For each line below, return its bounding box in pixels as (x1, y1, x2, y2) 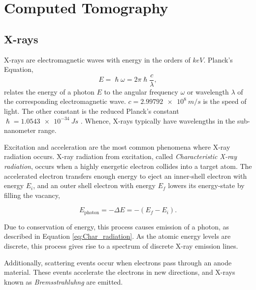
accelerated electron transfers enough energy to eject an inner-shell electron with (4, 170, 247, 181)
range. (38, 125, 57, 135)
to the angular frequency (104, 86, 178, 97)
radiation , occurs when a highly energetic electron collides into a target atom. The (4, 161, 252, 171)
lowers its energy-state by (168, 180, 245, 191)
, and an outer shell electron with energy (33, 180, 156, 191)
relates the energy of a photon (4, 86, 95, 97)
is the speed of (203, 96, 247, 106)
